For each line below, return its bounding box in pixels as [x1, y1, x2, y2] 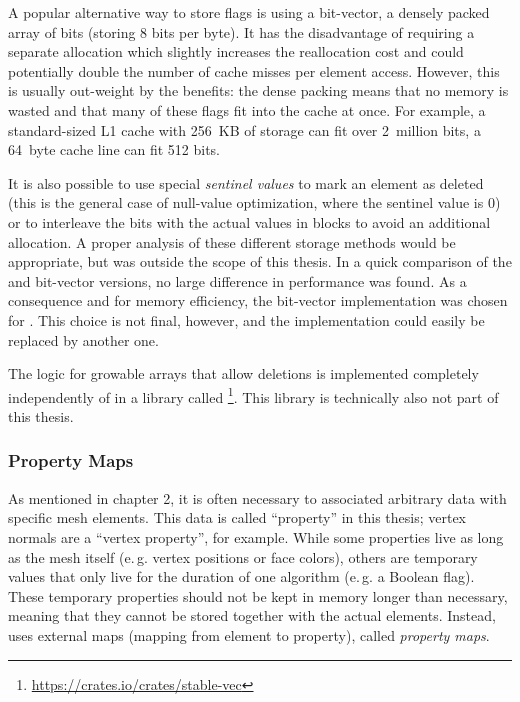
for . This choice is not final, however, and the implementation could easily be [8, 309, 485, 330]
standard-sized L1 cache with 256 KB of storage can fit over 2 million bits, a [8, 119, 481, 140]
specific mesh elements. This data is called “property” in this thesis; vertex [8, 507, 467, 528]
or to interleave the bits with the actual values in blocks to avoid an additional [8, 211, 491, 232]
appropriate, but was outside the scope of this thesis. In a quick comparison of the [8, 251, 512, 272]
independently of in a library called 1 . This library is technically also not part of [8, 383, 499, 407]
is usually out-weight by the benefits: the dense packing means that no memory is [8, 80, 509, 101]
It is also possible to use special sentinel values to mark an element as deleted [8, 172, 484, 193]
